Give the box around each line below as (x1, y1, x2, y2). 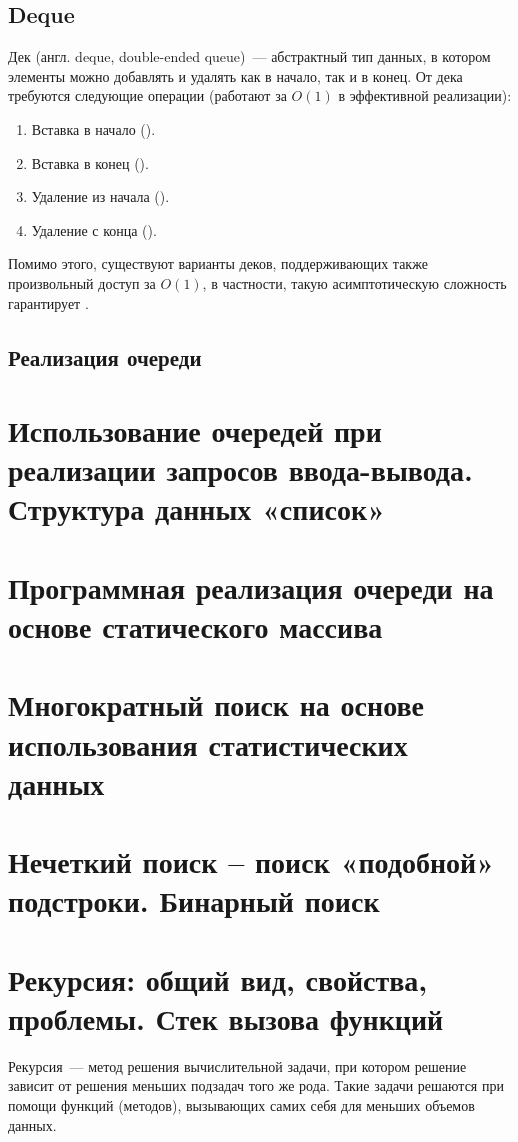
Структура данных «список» (8, 488, 386, 529)
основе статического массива (8, 606, 383, 647)
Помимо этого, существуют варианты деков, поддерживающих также (8, 253, 428, 274)
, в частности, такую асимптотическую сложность (202, 272, 507, 293)
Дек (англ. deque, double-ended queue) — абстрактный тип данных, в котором (8, 46, 491, 67)
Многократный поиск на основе (8, 684, 424, 725)
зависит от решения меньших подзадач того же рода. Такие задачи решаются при (8, 1075, 504, 1096)
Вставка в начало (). (31, 118, 156, 139)
